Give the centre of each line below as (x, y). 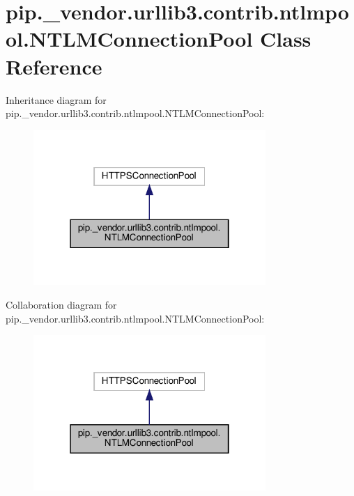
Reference (54, 66)
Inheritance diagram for (56, 99)
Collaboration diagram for (61, 304)
